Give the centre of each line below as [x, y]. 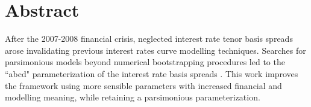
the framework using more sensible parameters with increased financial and [143, 85]
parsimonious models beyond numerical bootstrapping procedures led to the [145, 62]
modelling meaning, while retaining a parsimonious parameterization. [133, 97]
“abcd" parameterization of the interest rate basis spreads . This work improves [152, 73]
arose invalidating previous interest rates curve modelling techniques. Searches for [155, 50]
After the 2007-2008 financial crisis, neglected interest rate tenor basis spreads [149, 39]
